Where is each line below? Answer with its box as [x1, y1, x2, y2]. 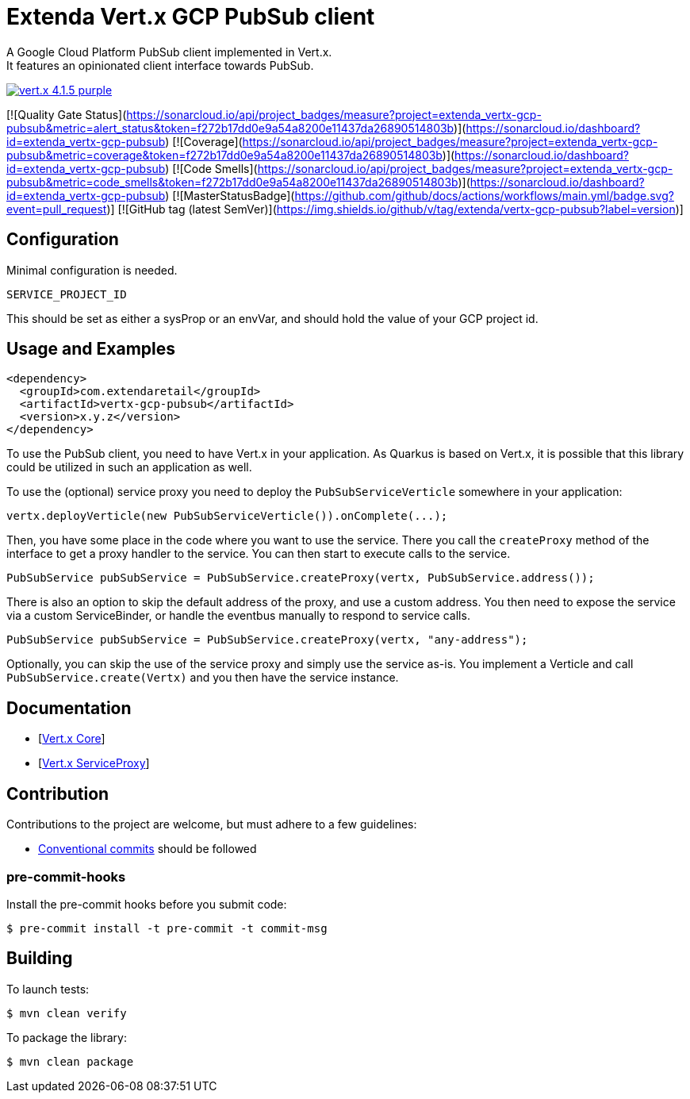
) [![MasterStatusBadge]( [165, 188, 295, 202]
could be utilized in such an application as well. [6, 460, 252, 475]
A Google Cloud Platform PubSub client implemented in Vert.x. [6, 44, 332, 59]
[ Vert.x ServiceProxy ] [38, 756, 150, 770]
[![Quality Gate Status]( [6, 107, 127, 121]
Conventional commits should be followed [38, 842, 257, 856]
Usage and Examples [6, 339, 176, 359]
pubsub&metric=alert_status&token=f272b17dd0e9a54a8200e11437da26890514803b [6, 121, 454, 135]
